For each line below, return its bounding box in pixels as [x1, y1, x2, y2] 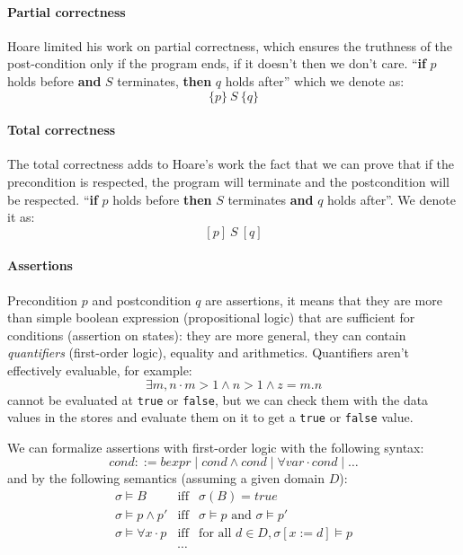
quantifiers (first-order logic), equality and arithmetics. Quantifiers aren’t [7, 343, 410, 362]
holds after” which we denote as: [225, 71, 405, 90]
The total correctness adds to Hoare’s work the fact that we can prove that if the [7, 154, 455, 173]
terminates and [227, 189, 314, 208]
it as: [7, 207, 35, 226]
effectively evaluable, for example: [7, 360, 192, 379]
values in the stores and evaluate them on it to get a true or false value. [7, 408, 414, 427]
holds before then [112, 189, 212, 208]
